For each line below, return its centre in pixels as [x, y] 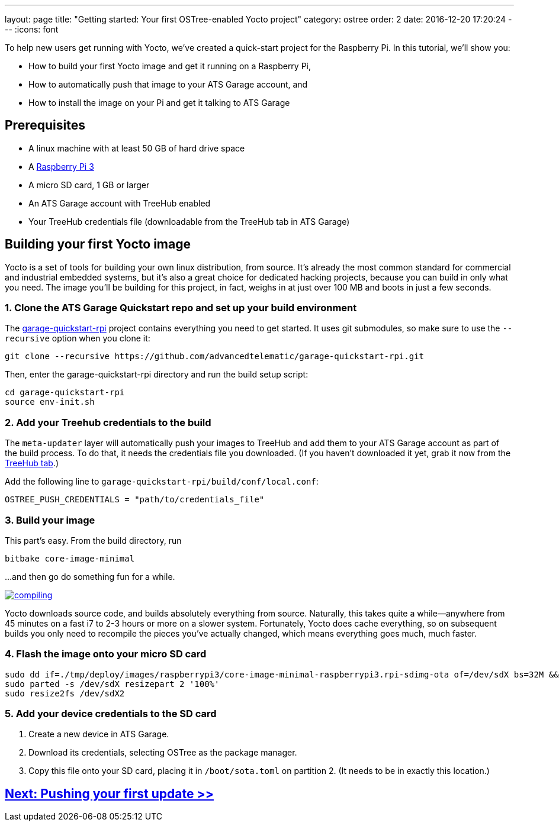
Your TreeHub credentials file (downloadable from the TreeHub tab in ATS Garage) [189, 221]
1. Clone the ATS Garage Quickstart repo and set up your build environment [181, 308]
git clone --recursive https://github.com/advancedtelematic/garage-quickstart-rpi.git [215, 356]
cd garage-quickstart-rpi [65, 393]
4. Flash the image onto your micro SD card [106, 654]
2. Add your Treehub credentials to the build [108, 422]
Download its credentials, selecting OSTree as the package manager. [163, 753]
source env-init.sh [50, 402]
